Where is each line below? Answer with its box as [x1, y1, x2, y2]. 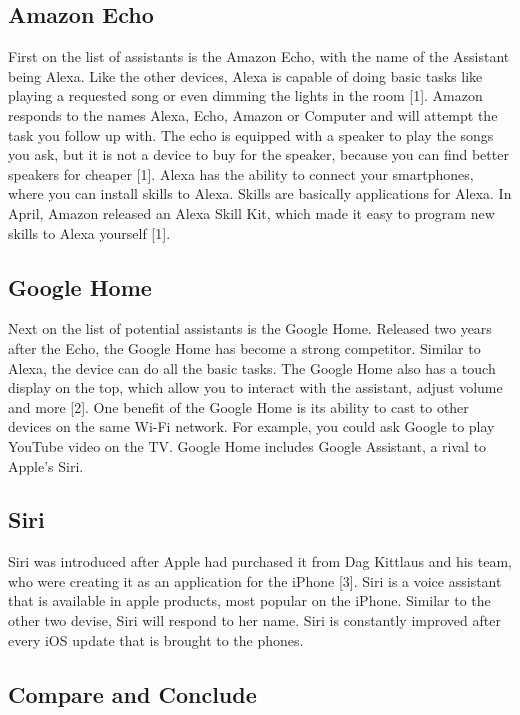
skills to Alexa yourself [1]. [8, 222, 171, 243]
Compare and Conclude [8, 678, 257, 709]
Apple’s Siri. [8, 455, 84, 476]
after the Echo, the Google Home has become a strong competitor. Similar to [8, 337, 481, 358]
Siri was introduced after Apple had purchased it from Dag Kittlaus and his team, [8, 551, 512, 572]
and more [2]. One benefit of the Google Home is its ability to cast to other [8, 396, 469, 417]
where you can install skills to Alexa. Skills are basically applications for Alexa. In [8, 183, 512, 204]
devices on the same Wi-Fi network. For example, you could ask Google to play [8, 416, 495, 437]
